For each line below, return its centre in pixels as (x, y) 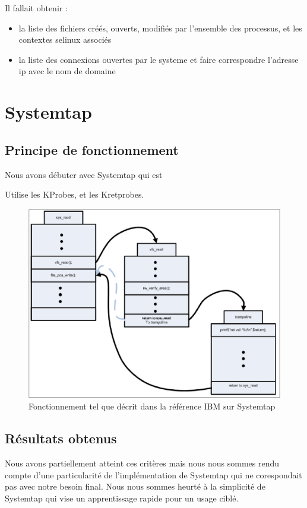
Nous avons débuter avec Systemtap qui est (84, 174)
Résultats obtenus (61, 438)
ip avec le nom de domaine (67, 71)
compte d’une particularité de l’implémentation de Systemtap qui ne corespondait (153, 474)
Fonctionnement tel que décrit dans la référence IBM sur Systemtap (152, 406)
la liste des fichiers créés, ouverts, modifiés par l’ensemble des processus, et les (160, 28)
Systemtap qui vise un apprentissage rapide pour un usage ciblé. (122, 498)
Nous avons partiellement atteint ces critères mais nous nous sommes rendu (142, 463)
